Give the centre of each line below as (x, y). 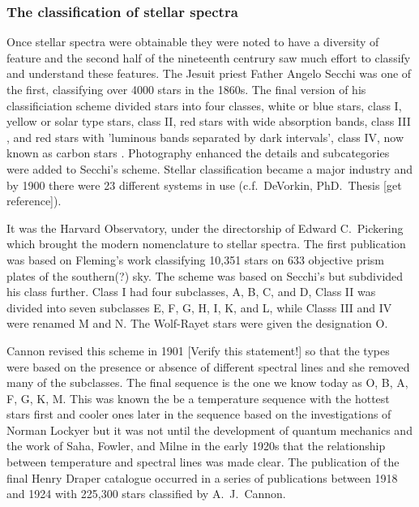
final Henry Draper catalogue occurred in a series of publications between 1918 (202, 477)
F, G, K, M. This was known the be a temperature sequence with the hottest (198, 398)
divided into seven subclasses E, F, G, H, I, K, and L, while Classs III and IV (199, 307)
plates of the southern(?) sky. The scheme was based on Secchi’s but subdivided (205, 275)
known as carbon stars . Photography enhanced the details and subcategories (198, 153)
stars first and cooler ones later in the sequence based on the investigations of (199, 414)
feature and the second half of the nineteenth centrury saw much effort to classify (209, 57)
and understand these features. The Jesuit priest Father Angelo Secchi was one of (209, 73)
